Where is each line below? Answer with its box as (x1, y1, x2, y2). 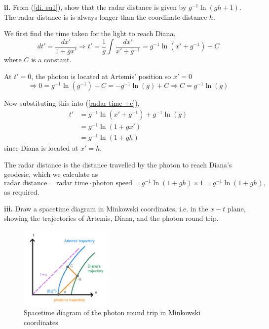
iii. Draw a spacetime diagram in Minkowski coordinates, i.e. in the (4, 203, 208, 213)
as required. (4, 187, 39, 197)
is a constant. (31, 54, 72, 65)
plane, (228, 203, 246, 213)
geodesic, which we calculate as (4, 169, 98, 179)
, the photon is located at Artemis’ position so (31, 71, 171, 81)
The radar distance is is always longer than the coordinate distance (4, 11, 207, 22)
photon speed (92, 180, 133, 187)
